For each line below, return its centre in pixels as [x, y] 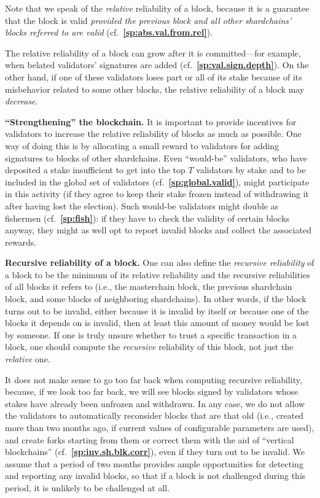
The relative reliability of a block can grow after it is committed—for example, [153, 53]
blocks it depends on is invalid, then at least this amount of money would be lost [157, 323]
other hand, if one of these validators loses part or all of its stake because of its [154, 76]
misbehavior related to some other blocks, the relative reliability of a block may [155, 89]
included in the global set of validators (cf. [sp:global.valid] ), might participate [157, 181]
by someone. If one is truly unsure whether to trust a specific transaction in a [151, 334]
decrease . [21, 101]
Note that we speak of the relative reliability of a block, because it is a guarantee [157, 8]
